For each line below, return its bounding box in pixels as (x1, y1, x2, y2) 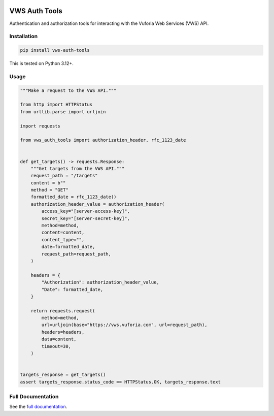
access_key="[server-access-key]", (41, 208, 130, 214)
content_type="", (41, 237, 85, 242)
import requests (20, 123, 61, 129)
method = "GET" (30, 187, 68, 193)
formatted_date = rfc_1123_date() (30, 194, 117, 200)
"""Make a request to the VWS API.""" (20, 87, 117, 93)
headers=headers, (41, 329, 85, 335)
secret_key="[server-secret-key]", (41, 215, 130, 221)
